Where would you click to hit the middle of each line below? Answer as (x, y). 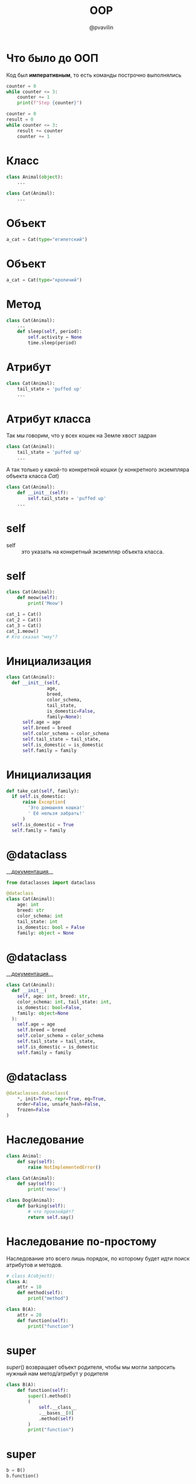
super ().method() (49, 1396)
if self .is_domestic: (39, 797)
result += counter (40, 131)
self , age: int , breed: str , (54, 996)
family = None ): (65, 717)
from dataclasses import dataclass (51, 883)
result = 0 (20, 120)
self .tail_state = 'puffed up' (67, 498)
